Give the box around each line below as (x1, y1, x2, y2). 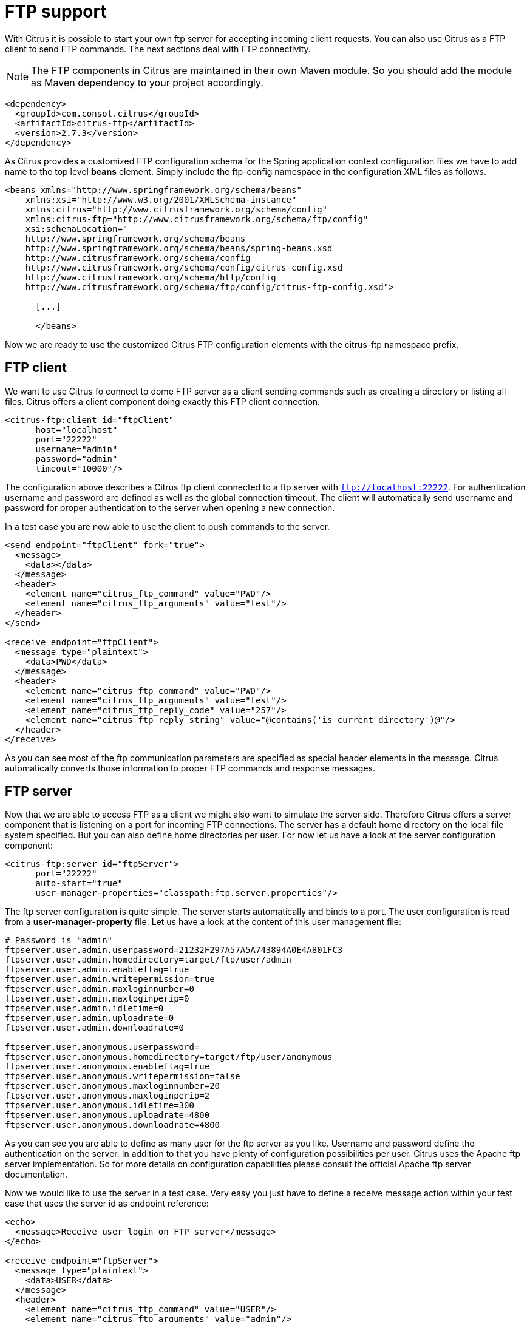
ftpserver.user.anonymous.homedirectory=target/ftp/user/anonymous (5, 1052, 333, 1062)
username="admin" (35, 444, 118, 454)
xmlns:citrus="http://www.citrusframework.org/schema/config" (25, 204, 328, 214)
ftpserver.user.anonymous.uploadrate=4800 (5, 1110, 210, 1120)
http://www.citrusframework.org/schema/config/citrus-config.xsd (25, 262, 343, 273)
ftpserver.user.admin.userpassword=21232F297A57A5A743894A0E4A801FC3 (5, 945, 343, 955)
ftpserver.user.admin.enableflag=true (5, 964, 189, 975)
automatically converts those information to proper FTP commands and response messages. (5, 762, 376, 773)
